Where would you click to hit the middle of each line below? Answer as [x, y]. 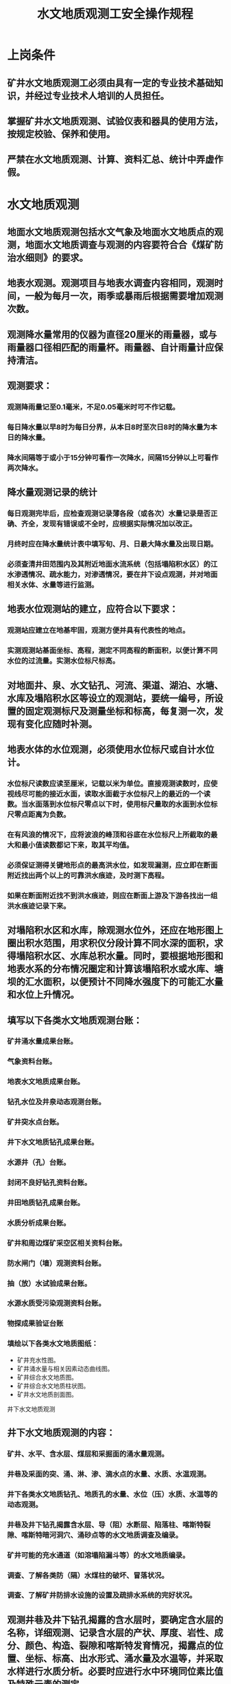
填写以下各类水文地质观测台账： [75, 1020]
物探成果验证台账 [35, 1323]
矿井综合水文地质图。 [47, 1377]
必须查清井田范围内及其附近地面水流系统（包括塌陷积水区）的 [109, 564]
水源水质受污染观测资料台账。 [57, 1303]
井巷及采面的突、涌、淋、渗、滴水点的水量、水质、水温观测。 [109, 1474]
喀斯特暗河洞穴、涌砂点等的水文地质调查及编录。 [102, 1535]
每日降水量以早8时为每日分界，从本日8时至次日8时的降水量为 [109, 427]
